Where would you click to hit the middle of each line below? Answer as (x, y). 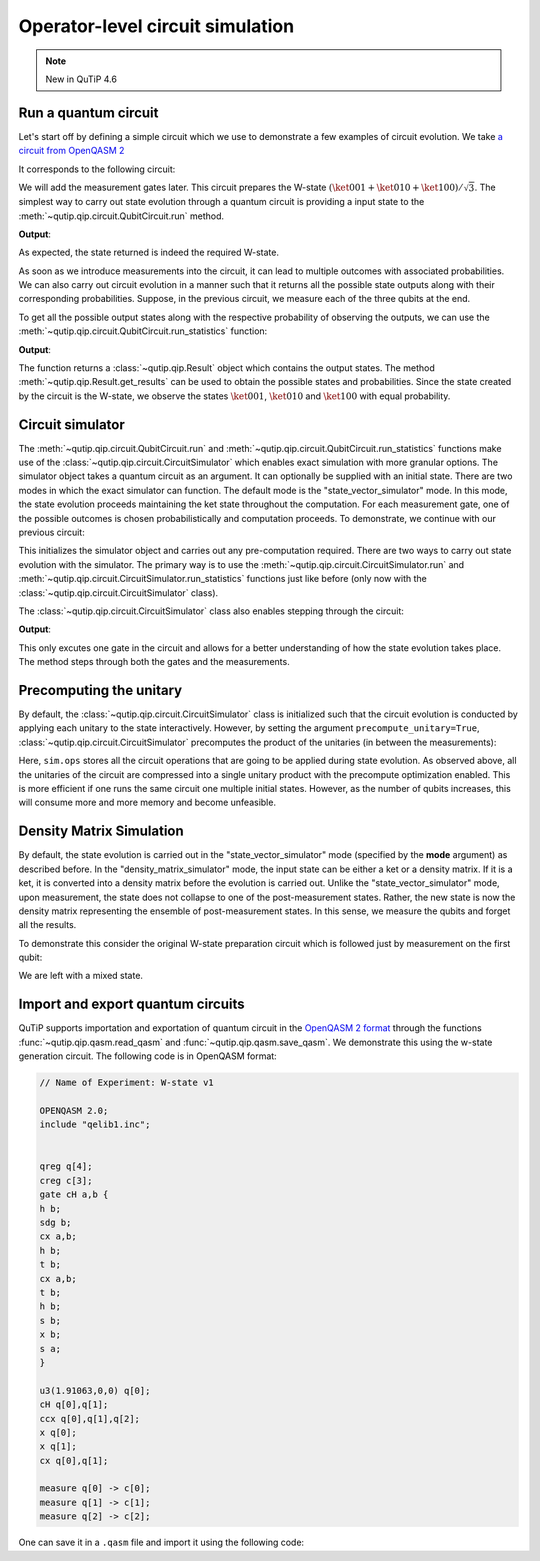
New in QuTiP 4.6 (81, 79)
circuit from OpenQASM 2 (71, 151)
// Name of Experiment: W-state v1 (126, 1083)
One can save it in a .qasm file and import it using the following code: (161, 1542)
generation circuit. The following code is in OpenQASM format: (147, 1056)
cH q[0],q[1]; (74, 1404)
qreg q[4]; (66, 1166)
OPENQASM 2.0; (74, 1110)
